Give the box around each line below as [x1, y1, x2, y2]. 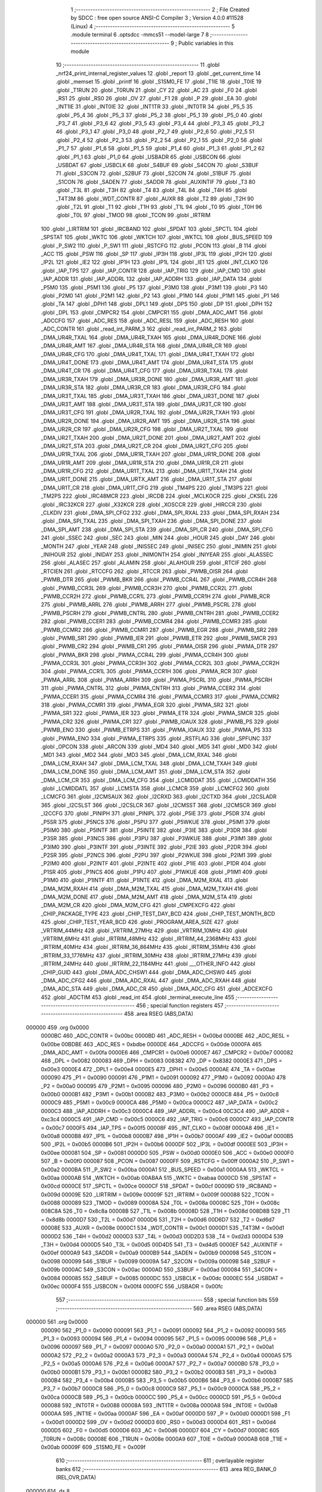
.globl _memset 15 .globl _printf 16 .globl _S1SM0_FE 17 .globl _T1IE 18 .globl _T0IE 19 [55, 78, 262, 85]
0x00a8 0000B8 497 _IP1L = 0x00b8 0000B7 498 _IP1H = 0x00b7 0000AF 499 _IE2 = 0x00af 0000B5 [41, 1132, 293, 1139]
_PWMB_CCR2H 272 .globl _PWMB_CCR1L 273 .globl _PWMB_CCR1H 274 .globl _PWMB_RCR [41, 593, 271, 600]
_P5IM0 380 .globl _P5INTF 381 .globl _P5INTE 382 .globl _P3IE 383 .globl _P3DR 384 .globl [41, 827, 267, 834]
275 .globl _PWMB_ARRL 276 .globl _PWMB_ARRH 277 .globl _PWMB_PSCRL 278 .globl [41, 601, 256, 608]
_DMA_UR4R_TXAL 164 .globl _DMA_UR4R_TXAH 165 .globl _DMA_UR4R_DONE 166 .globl [41, 334, 262, 341]
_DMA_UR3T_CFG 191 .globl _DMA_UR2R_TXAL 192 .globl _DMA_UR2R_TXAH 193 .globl [41, 409, 255, 416]
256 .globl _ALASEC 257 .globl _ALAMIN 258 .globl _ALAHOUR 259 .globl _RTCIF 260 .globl [41, 559, 267, 566]
